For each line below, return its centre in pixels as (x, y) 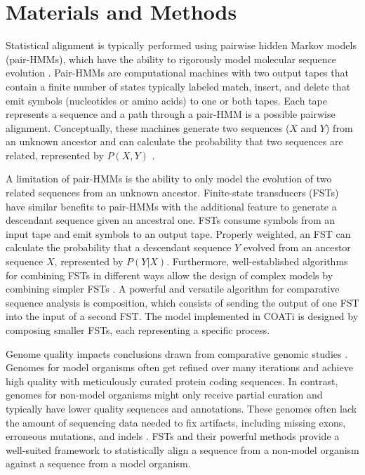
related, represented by (55, 155)
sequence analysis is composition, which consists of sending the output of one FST (182, 302)
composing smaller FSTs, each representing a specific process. (138, 330)
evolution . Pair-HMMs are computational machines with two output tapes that (177, 73)
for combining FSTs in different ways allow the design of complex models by (170, 275)
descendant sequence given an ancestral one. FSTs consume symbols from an (170, 220)
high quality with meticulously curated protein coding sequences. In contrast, (172, 381)
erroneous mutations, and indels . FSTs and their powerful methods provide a (173, 436)
